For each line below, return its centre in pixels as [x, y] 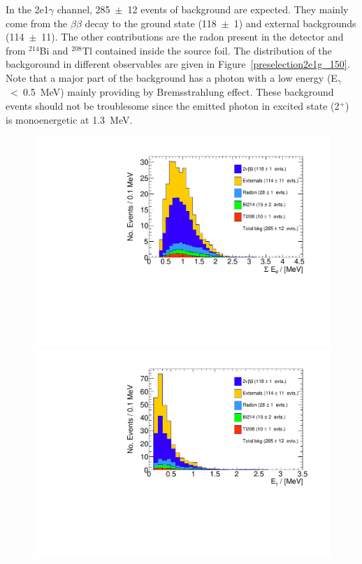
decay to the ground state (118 [151, 23]
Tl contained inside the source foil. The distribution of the [207, 50]
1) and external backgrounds [295, 23]
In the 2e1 [27, 9]
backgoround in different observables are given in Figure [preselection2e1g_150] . [178, 64]
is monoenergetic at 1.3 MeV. [69, 119]
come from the [37, 23]
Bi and [54, 50]
